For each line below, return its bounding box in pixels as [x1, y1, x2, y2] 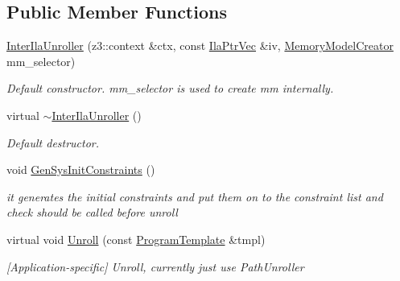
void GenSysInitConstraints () [6, 161, 155, 178]
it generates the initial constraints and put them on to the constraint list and [6, 188, 383, 205]
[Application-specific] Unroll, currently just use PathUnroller [6, 258, 304, 275]
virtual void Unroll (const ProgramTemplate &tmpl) [6, 230, 266, 247]
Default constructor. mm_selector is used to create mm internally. [6, 80, 334, 97]
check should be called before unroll [6, 204, 178, 221]
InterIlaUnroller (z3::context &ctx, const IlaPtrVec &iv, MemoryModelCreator [6, 37, 394, 54]
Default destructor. [6, 134, 100, 151]
